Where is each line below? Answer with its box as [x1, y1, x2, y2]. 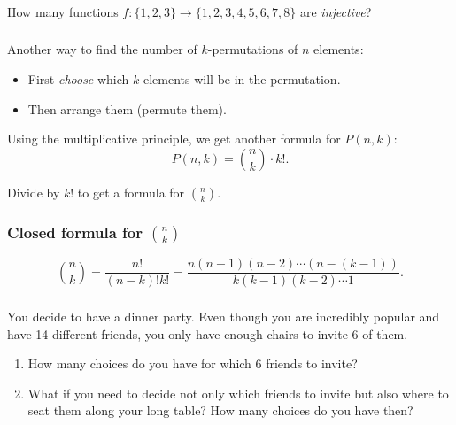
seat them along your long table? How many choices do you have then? [27, 401, 413, 420]
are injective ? [299, 2, 372, 20]
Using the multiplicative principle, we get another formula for [7, 129, 341, 148]
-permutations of [207, 40, 298, 58]
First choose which [27, 70, 129, 89]
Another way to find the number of [7, 40, 197, 58]
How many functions [7, 2, 119, 20]
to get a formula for [77, 182, 185, 201]
